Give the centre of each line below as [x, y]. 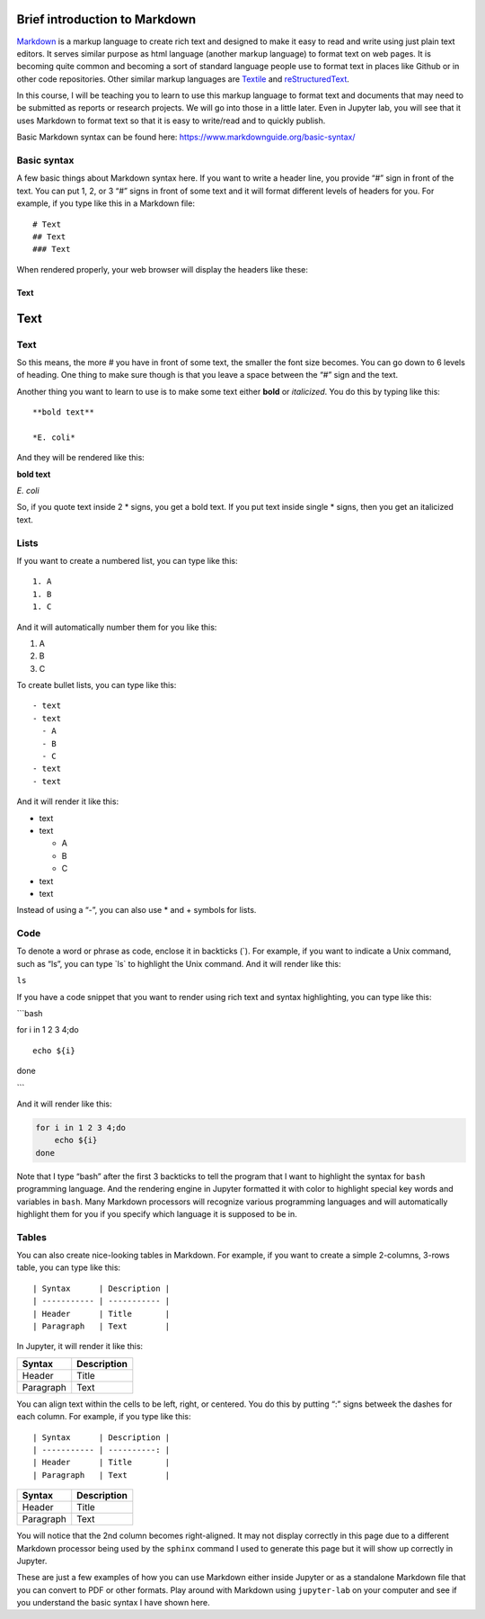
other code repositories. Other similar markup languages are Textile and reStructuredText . [183, 79]
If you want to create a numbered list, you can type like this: [127, 560]
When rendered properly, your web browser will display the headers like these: [163, 269]
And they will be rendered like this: [81, 458]
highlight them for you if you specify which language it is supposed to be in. [157, 1213]
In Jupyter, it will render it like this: [80, 1346]
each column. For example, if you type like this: [104, 1417]
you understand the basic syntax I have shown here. [113, 1603]
